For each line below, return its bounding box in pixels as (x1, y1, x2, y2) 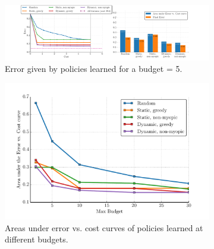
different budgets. (5, 233, 68, 245)
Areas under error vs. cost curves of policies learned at (5, 221, 203, 234)
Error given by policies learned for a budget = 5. (5, 62, 182, 75)
